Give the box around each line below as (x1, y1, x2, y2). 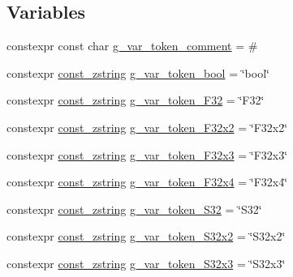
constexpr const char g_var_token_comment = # (6, 37, 258, 54)
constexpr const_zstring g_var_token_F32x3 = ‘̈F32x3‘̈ (6, 146, 288, 163)
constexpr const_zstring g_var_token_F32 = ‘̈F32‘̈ (6, 92, 265, 109)
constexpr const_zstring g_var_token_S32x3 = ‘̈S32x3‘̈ (6, 254, 286, 271)
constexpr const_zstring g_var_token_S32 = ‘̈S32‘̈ (6, 200, 262, 217)
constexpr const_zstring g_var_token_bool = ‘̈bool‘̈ (6, 64, 269, 81)
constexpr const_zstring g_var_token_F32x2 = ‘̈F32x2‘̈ (6, 118, 288, 135)
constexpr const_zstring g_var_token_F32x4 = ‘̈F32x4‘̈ (6, 173, 288, 190)
